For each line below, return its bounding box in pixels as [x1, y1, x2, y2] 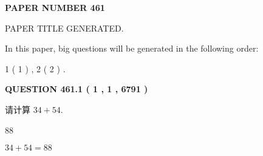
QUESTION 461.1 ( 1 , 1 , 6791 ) [5, 83, 148, 95]
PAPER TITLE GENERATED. [5, 21, 124, 34]
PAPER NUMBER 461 [5, 1, 105, 13]
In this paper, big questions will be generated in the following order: [5, 42, 259, 55]
